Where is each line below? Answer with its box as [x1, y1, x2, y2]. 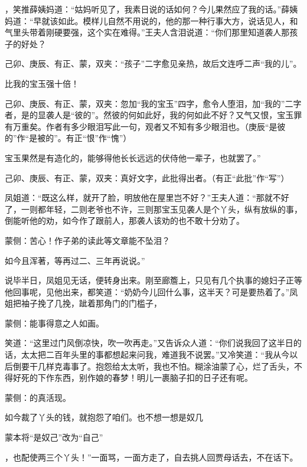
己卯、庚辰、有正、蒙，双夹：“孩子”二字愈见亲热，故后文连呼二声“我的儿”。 [5, 57, 302, 70]
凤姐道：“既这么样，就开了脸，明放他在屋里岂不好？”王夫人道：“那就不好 [5, 191, 289, 204]
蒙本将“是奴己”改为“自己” [5, 431, 103, 443]
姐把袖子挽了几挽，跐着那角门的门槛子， [5, 297, 162, 309]
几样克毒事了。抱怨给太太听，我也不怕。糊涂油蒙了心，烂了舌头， [37, 360, 294, 372]
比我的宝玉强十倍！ [5, 77, 79, 89]
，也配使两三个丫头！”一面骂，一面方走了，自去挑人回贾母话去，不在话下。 [5, 450, 298, 463]
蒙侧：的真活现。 [5, 391, 71, 403]
